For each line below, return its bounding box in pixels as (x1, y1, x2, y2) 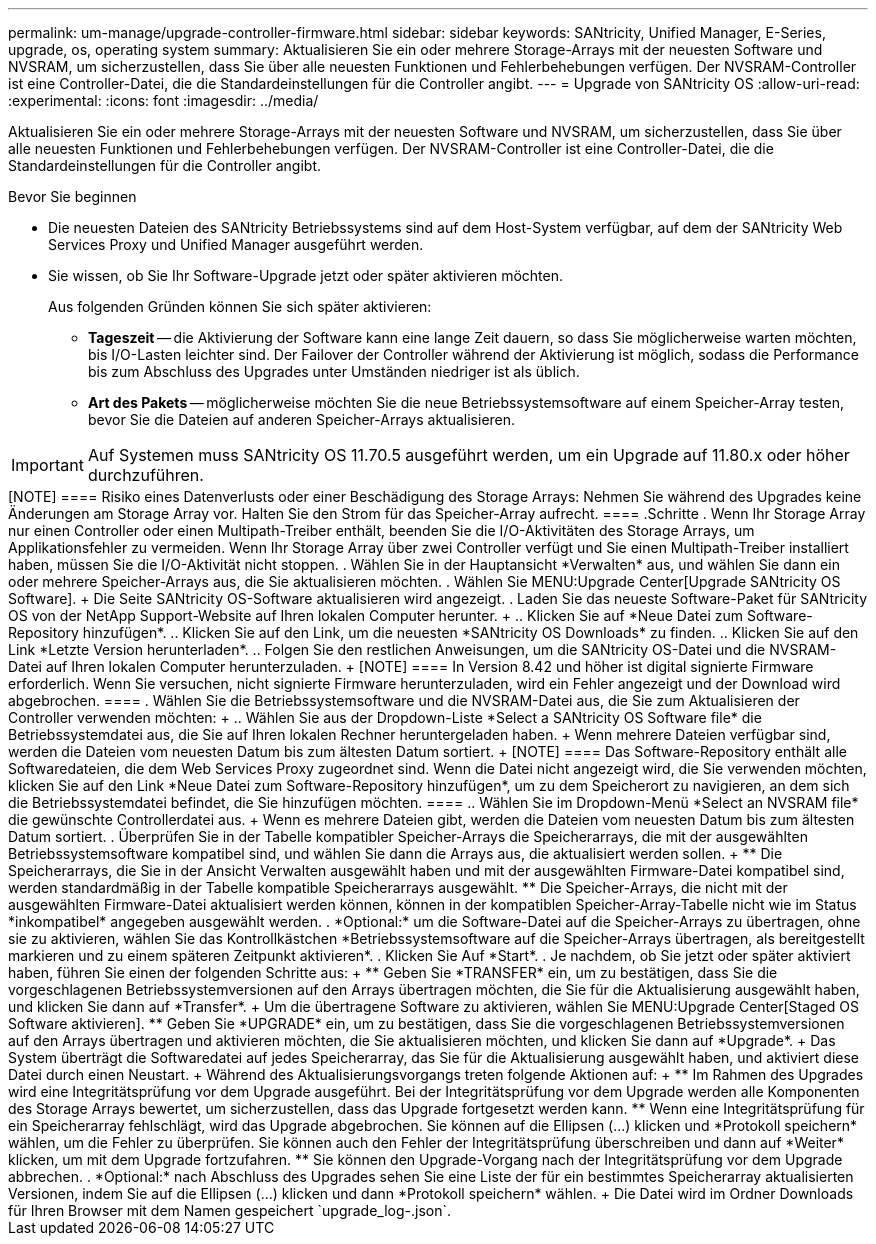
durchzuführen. (87, 465, 204, 485)
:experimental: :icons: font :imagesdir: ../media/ (8, 92, 319, 109)
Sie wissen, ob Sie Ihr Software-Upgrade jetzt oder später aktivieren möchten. (48, 267, 564, 284)
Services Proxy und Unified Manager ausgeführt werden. (48, 236, 424, 253)
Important (11, 455, 84, 475)
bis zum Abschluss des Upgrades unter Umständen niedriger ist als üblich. (88, 363, 580, 380)
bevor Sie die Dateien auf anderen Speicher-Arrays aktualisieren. (88, 411, 516, 428)
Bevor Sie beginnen (8, 188, 137, 205)
